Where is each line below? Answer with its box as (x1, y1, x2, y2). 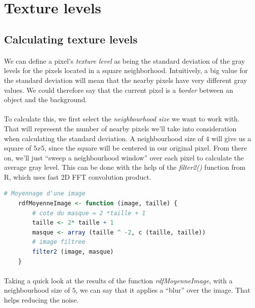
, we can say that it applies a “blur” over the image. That (76, 285, 251, 295)
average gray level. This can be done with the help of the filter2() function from (4, 162, 246, 172)
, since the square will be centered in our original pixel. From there (44, 143, 247, 153)
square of (4, 143, 32, 153)
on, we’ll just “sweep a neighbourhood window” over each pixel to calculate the (4, 152, 244, 162)
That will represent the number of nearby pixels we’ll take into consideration (4, 123, 237, 133)
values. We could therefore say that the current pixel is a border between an (4, 84, 233, 95)
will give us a (211, 133, 252, 143)
